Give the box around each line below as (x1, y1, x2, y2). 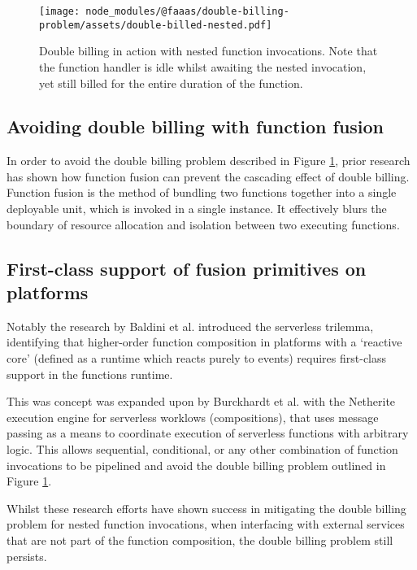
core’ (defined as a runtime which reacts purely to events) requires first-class (7, 350, 387, 367)
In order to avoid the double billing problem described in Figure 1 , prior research (7, 152, 410, 169)
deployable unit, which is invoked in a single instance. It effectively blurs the (7, 200, 387, 217)
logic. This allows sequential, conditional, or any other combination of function (7, 441, 398, 458)
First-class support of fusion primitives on (7, 255, 367, 281)
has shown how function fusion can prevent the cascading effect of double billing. (7, 168, 410, 185)
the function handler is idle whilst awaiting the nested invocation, (39, 58, 367, 75)
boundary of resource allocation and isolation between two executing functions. (7, 215, 400, 233)
